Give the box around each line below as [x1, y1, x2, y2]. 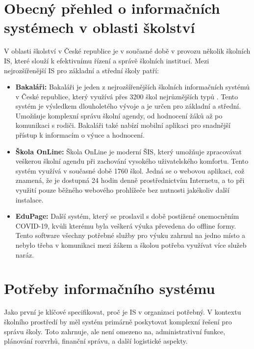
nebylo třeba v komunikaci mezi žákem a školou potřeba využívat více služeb [15, 240, 247, 250]
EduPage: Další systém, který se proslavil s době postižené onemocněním [15, 211, 239, 221]
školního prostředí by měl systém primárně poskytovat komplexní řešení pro [4, 316, 232, 326]
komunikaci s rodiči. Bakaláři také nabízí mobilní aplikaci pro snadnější [15, 120, 230, 130]
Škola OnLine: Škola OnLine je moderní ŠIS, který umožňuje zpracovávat [15, 146, 242, 156]
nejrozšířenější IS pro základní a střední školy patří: [4, 65, 159, 75]
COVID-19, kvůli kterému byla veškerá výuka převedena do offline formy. [15, 220, 236, 231]
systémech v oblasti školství [4, 17, 195, 37]
